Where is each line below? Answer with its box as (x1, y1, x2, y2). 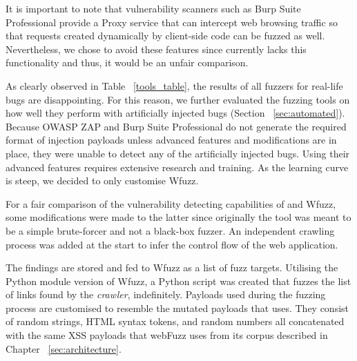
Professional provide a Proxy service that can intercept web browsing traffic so (6, 14, 338, 29)
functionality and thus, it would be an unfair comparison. (6, 55, 249, 70)
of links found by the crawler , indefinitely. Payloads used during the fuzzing (6, 287, 326, 302)
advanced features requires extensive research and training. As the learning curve (6, 159, 349, 174)
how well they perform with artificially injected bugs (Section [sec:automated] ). (6, 106, 345, 120)
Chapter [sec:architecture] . (6, 341, 122, 355)
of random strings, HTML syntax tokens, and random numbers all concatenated (6, 314, 345, 329)
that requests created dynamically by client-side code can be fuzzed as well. (6, 28, 325, 43)
